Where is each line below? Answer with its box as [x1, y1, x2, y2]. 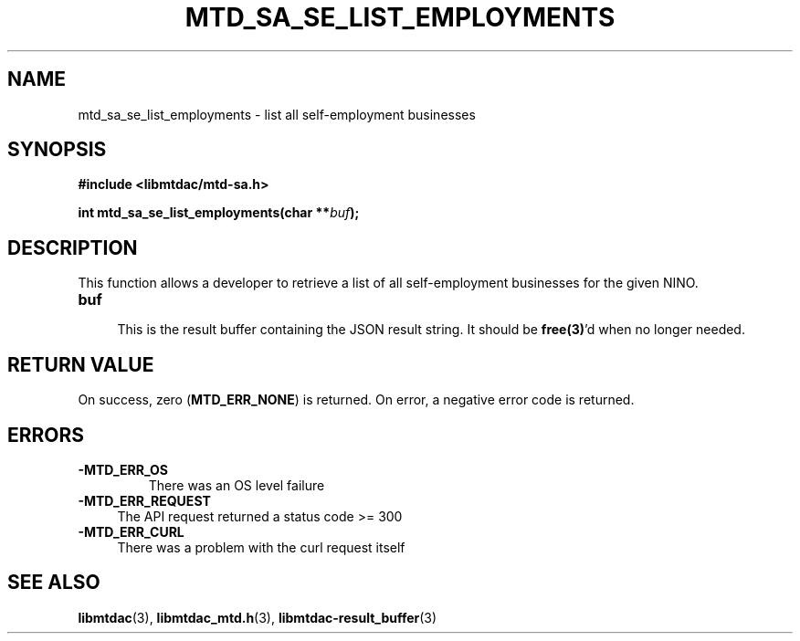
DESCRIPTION [7, 236, 138, 259]
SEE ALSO [7, 571, 100, 594]
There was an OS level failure [148, 477, 325, 493]
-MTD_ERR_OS [78, 461, 168, 478]
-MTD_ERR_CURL [78, 523, 184, 540]
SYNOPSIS [7, 138, 107, 162]
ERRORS [7, 423, 85, 447]
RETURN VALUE [7, 352, 154, 376]
